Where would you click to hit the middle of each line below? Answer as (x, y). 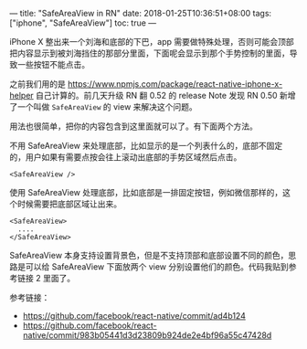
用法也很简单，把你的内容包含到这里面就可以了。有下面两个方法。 (133, 126)
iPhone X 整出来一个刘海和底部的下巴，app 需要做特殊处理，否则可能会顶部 (152, 42)
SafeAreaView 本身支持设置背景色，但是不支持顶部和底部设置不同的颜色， (149, 255)
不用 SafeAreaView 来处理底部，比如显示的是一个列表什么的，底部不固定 (146, 146)
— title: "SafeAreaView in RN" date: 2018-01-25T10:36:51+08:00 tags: (141, 13)
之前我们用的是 (37, 84)
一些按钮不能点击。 (53, 64)
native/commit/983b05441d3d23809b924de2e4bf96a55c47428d (147, 335)
